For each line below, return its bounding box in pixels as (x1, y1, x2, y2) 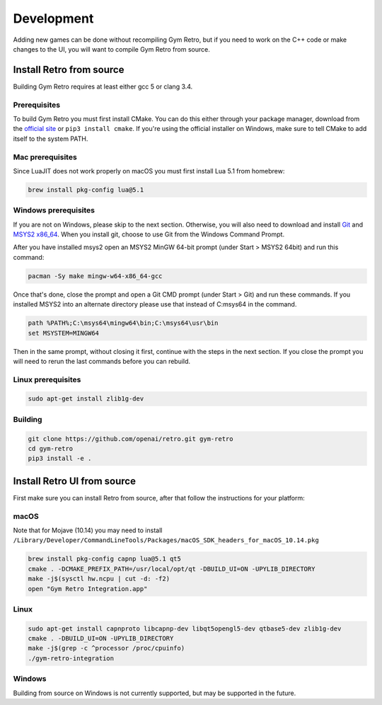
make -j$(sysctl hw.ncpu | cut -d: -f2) (28, 575, 170, 583)
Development (13, 11, 94, 26)
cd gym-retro (28, 445, 74, 452)
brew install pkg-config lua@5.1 (28, 185, 144, 194)
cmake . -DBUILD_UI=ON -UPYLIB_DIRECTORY (28, 634, 174, 643)
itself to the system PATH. (13, 134, 88, 143)
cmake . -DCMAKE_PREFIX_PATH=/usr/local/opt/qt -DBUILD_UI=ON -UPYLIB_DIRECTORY (28, 565, 316, 573)
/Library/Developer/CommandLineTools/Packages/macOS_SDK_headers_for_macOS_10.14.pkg (13, 537, 320, 544)
